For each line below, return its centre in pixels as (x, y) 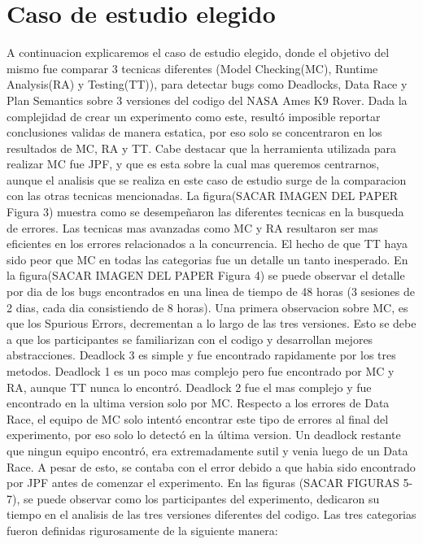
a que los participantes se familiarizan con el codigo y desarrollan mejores (190, 339)
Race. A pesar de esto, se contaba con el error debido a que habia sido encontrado (211, 466)
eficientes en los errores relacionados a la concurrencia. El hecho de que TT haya (207, 244)
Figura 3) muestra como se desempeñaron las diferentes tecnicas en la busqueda (205, 212)
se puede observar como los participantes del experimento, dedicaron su (201, 498)
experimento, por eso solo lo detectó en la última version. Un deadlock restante (204, 435)
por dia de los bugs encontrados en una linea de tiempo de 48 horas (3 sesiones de (211, 292)
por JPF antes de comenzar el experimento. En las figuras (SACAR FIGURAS (203, 483)
